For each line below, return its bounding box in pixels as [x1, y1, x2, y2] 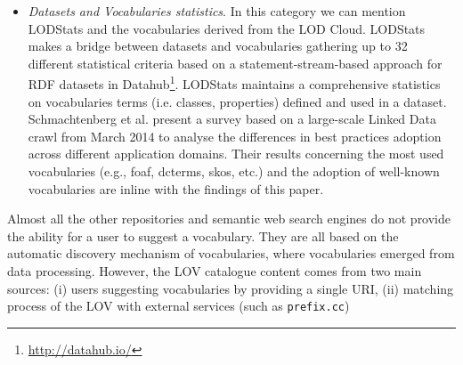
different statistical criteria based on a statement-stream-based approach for [28, 53, 443, 72]
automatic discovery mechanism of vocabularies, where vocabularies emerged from [7, 244, 455, 263]
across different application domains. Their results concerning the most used [28, 144, 444, 163]
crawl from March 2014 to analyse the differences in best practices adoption [28, 126, 442, 145]
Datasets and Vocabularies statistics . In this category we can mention [28, 2, 406, 20]
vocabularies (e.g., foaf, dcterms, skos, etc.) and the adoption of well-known [28, 162, 440, 180]
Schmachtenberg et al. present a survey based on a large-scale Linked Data [28, 109, 436, 128]
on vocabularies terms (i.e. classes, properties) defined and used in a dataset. [28, 92, 447, 110]
